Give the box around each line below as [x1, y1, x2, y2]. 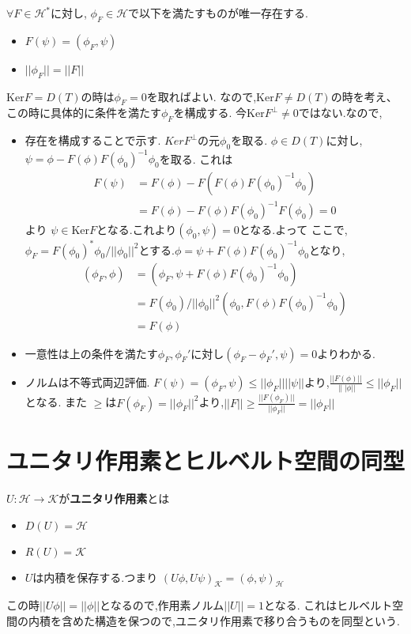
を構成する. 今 [173, 104, 247, 121]
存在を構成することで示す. [25, 132, 161, 149]
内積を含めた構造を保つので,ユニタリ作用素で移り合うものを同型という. [28, 612, 400, 628]
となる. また [25, 394, 87, 410]
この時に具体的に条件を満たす [6, 104, 161, 121]
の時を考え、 [330, 88, 398, 104]
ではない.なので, [298, 104, 383, 121]
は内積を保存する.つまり [32, 568, 158, 585]
